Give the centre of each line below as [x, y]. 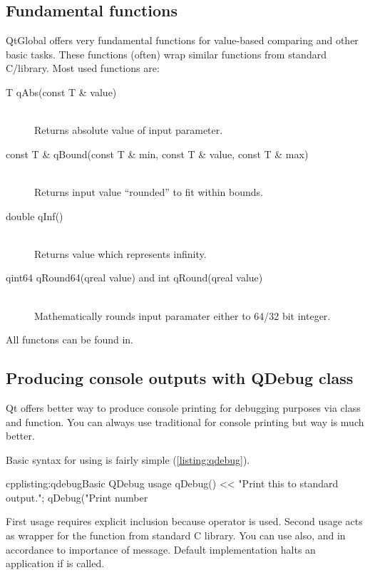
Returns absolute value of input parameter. [129, 130]
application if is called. [55, 563]
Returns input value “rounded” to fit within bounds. [149, 191]
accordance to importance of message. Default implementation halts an [161, 549]
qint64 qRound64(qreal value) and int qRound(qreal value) [134, 278]
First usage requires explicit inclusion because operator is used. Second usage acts [184, 521]
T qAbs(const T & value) [61, 92]
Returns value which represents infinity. [120, 253]
